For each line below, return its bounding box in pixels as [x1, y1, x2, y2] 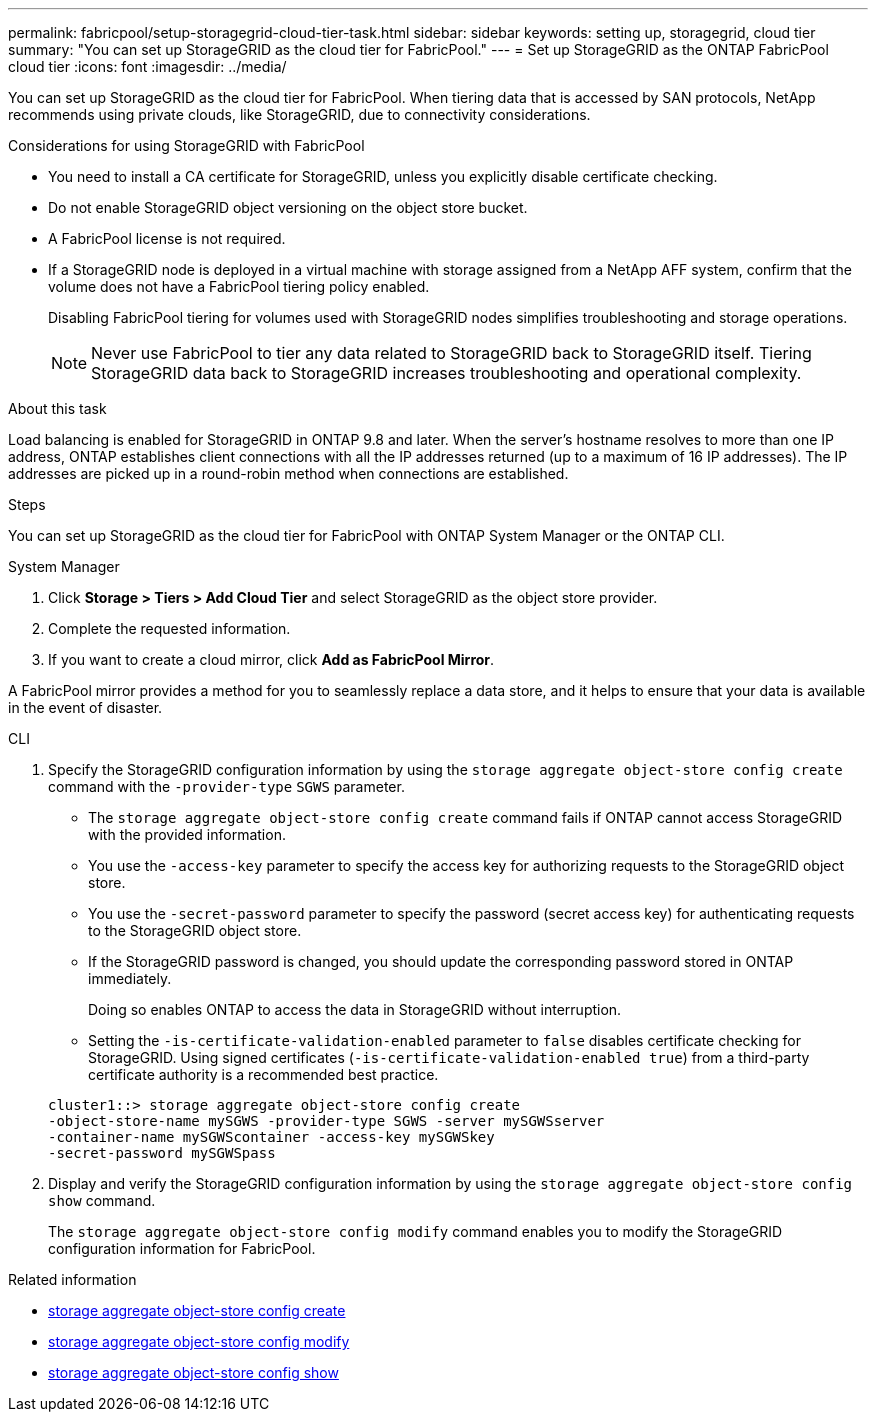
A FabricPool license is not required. [48, 230, 286, 247]
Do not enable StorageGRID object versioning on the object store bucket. [48, 199, 528, 216]
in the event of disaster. [8, 699, 163, 716]
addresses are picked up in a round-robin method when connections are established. [8, 465, 569, 482]
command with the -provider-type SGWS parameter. [48, 778, 405, 795]
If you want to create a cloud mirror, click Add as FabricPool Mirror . [48, 651, 495, 668]
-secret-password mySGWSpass [48, 1145, 276, 1161]
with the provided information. [88, 826, 286, 843]
